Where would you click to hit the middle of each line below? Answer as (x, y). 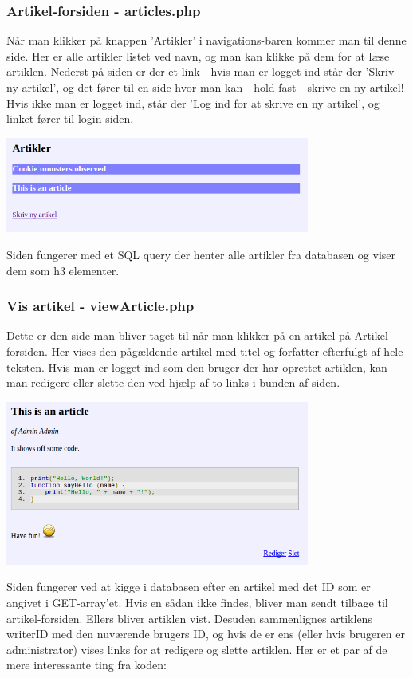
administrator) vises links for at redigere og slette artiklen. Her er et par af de (197, 649)
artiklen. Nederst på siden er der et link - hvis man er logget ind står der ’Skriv (201, 71)
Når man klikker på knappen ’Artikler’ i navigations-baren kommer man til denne (206, 40)
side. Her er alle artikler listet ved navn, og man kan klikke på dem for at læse (198, 55)
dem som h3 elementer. (63, 270)
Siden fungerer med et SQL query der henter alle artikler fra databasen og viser (201, 254)
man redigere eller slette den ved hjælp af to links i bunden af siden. (173, 382)
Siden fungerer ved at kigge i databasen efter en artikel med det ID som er (189, 587)
